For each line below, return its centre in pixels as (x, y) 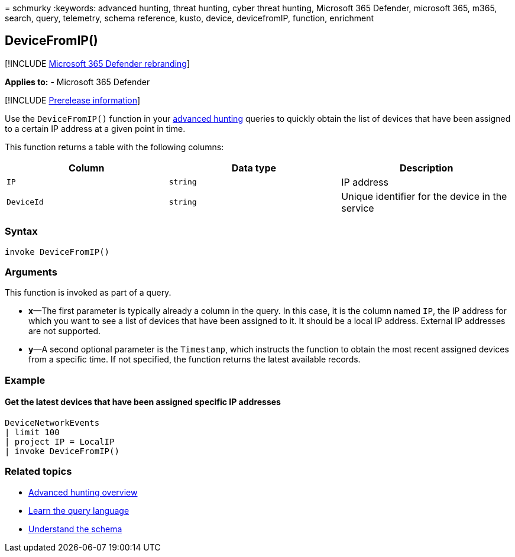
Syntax (21, 231)
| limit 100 (32, 432)
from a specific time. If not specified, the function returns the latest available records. (195, 360)
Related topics (38, 472)
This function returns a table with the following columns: (114, 147)
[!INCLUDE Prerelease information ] (73, 100)
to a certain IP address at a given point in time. (95, 128)
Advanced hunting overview (83, 492)
